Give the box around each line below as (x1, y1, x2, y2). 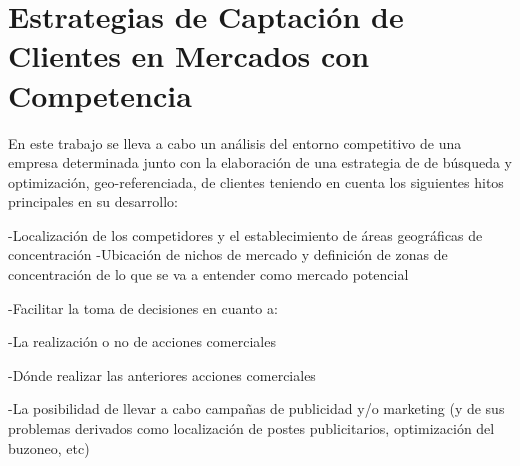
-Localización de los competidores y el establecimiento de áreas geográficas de (8, 224, 483, 245)
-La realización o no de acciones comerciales (8, 331, 276, 352)
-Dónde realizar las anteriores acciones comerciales (8, 364, 316, 385)
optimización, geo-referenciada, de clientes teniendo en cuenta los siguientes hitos (8, 171, 504, 192)
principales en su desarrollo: (8, 191, 178, 212)
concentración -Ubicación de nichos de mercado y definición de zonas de (8, 244, 448, 265)
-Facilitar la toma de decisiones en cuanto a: (8, 297, 278, 318)
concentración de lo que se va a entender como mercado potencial (8, 264, 409, 285)
